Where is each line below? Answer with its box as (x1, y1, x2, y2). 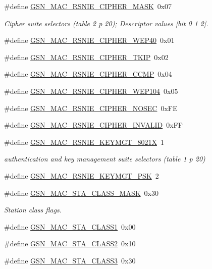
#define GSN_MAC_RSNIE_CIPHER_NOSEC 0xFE (4, 102, 178, 113)
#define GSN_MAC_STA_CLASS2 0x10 (4, 238, 136, 249)
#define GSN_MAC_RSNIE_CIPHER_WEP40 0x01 (4, 35, 175, 45)
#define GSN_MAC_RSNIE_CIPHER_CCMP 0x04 (4, 69, 172, 79)
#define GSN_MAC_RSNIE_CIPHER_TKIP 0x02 (4, 51, 169, 62)
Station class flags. (4, 204, 62, 215)
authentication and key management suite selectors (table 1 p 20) (4, 153, 205, 164)
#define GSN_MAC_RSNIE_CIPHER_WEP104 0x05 (4, 85, 178, 96)
